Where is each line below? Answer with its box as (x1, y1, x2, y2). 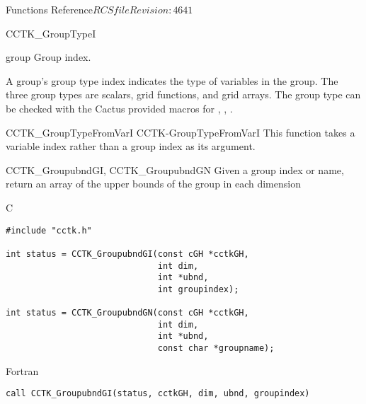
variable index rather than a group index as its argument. (6, 139, 256, 154)
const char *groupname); (157, 343, 275, 354)
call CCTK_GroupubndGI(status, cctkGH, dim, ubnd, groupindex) (6, 388, 310, 399)
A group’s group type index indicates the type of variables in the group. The (6, 73, 338, 88)
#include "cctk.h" (6, 225, 92, 236)
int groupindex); (157, 284, 239, 294)
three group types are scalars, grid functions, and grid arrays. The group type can (6, 87, 361, 102)
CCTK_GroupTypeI (6, 25, 96, 40)
